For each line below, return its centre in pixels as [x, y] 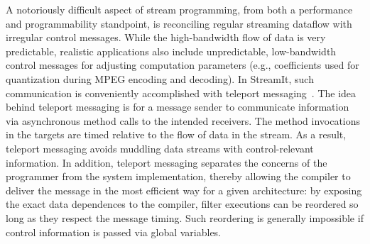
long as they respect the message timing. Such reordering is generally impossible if [185, 217]
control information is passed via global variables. [114, 232]
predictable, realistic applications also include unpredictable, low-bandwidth [171, 51]
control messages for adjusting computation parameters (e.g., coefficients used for [183, 65]
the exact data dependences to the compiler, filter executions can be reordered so [182, 204]
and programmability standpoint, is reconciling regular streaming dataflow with [179, 23]
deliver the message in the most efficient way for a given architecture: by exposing [184, 190]
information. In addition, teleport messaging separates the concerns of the [167, 162]
